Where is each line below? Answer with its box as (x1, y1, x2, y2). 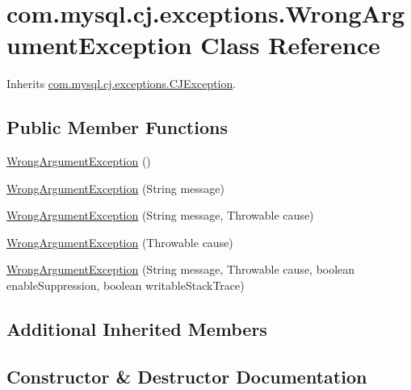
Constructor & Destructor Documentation (6, 363, 367, 388)
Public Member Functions (6, 115, 228, 140)
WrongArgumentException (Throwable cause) (6, 233, 233, 250)
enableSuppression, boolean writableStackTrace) (6, 277, 245, 294)
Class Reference (200, 28, 380, 61)
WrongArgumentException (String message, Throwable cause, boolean (6, 261, 355, 278)
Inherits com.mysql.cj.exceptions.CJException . (6, 75, 237, 92)
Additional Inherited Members (6, 317, 267, 342)
